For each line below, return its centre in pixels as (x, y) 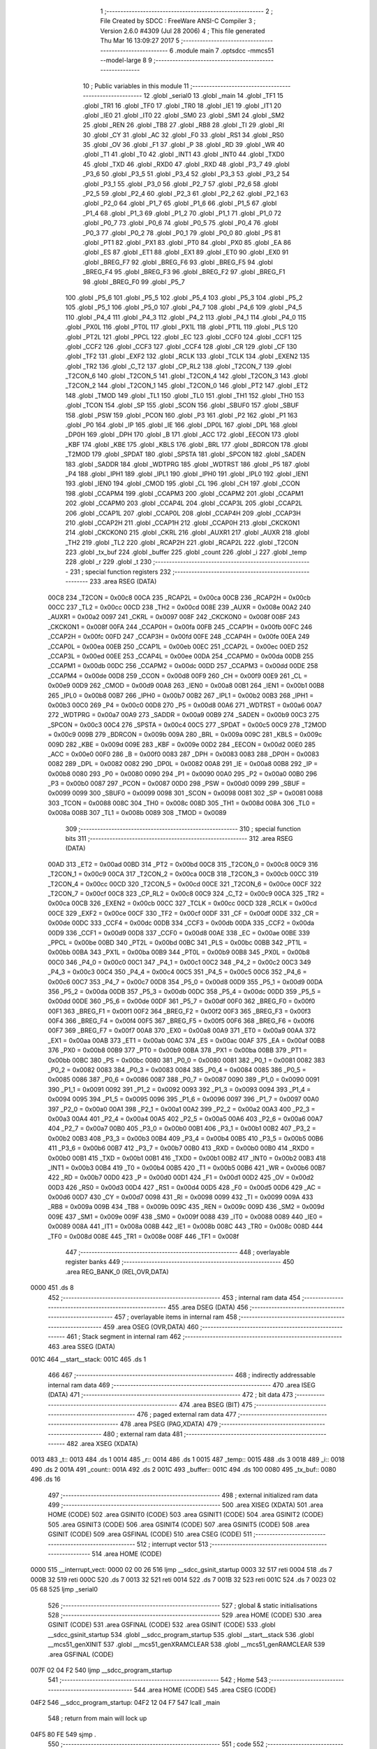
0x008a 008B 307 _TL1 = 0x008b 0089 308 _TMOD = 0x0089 (137, 813)
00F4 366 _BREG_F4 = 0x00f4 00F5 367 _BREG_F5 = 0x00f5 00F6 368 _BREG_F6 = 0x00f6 (181, 1021)
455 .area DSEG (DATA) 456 (208, 1307)
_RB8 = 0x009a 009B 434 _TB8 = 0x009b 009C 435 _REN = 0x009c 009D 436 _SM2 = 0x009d (186, 1207)
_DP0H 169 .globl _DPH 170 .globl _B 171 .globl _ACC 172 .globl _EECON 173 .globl (182, 434)
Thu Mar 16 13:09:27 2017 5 (140, 41)
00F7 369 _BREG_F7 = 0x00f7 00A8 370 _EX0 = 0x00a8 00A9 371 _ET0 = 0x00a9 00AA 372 (182, 1031)
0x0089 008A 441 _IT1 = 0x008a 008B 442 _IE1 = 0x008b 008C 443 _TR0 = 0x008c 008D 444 (186, 1226)
